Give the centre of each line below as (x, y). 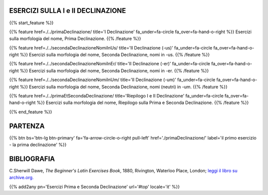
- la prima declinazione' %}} (38, 145)
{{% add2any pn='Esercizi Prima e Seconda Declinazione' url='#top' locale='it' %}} (95, 187)
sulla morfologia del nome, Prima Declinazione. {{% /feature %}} (75, 39)
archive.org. (22, 178)
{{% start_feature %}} (32, 23)
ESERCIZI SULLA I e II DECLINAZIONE (67, 11)
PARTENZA (27, 126)
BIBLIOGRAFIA (32, 159)
